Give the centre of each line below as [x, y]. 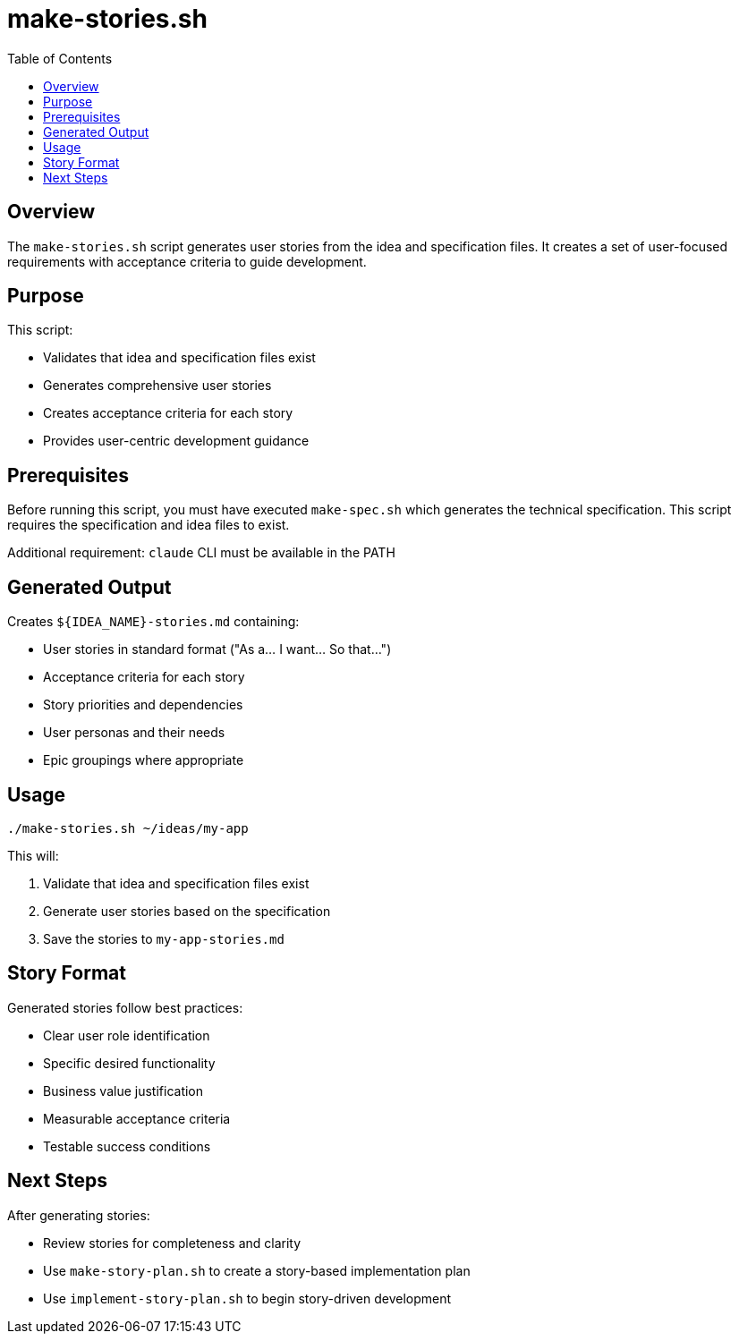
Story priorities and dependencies [143, 705]
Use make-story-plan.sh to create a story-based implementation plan [257, 1270]
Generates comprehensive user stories [157, 386]
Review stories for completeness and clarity [172, 1243]
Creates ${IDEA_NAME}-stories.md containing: [153, 622]
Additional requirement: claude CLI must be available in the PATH [201, 553]
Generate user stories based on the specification [187, 911]
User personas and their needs [134, 733]
